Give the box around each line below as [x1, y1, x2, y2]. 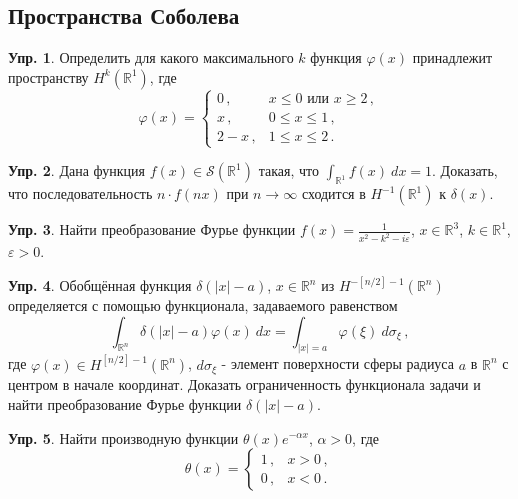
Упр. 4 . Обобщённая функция [8, 275, 192, 296]
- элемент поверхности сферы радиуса [221, 353, 454, 374]
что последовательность [8, 183, 153, 204]
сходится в [301, 183, 366, 204]
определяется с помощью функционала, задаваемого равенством [8, 295, 398, 316]
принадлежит [412, 47, 493, 68]
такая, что [258, 160, 319, 181]
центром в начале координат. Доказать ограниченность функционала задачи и [8, 374, 481, 395]
